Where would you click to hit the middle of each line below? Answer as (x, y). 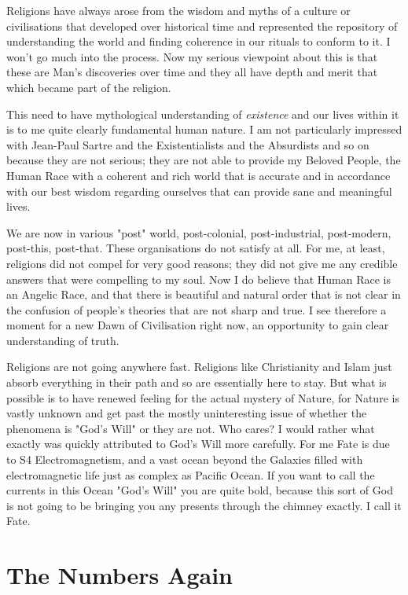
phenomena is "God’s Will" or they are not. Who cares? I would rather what (191, 428)
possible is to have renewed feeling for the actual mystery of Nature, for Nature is (203, 397)
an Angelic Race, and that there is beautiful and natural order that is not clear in (204, 294)
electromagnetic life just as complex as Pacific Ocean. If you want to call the (191, 474)
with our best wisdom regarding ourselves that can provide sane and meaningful (199, 191)
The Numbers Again (119, 575)
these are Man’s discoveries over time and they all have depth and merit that (192, 72)
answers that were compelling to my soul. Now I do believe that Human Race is (198, 279)
